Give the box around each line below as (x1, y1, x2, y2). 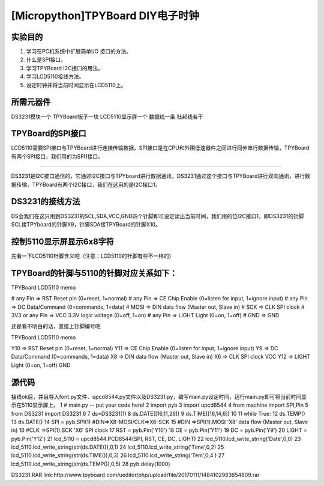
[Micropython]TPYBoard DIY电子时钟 (11, 9, 200, 22)
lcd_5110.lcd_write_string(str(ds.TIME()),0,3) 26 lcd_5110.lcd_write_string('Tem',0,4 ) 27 (11, 452, 225, 459)
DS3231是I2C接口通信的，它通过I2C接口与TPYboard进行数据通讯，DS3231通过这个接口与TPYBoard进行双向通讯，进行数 (11, 172, 310, 180)
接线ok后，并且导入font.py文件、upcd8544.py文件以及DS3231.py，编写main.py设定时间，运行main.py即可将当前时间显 (11, 393, 307, 400)
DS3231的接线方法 (11, 196, 80, 207)
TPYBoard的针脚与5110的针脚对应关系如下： (11, 268, 178, 278)
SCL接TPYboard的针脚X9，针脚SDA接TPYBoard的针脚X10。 (11, 220, 161, 228)
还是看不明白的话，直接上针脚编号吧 (11, 323, 101, 330)
